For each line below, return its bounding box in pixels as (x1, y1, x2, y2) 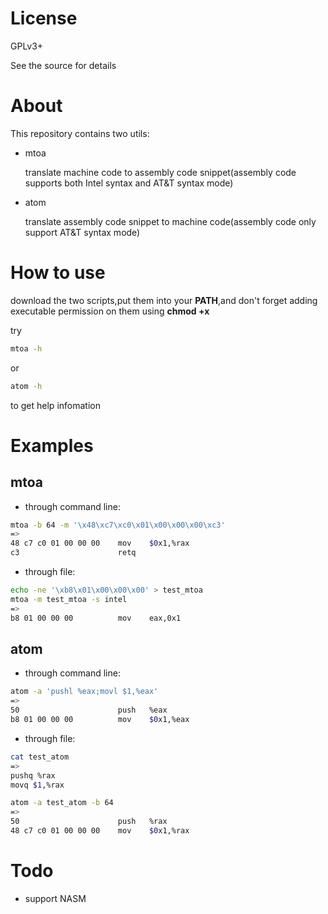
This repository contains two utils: (10, 127, 150, 139)
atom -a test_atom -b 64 (10, 798, 114, 808)
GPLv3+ (10, 40, 44, 52)
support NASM (24, 892, 87, 904)
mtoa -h (10, 343, 43, 354)
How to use (10, 262, 106, 284)
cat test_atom (10, 752, 70, 762)
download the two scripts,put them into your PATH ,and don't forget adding (10, 294, 318, 306)
